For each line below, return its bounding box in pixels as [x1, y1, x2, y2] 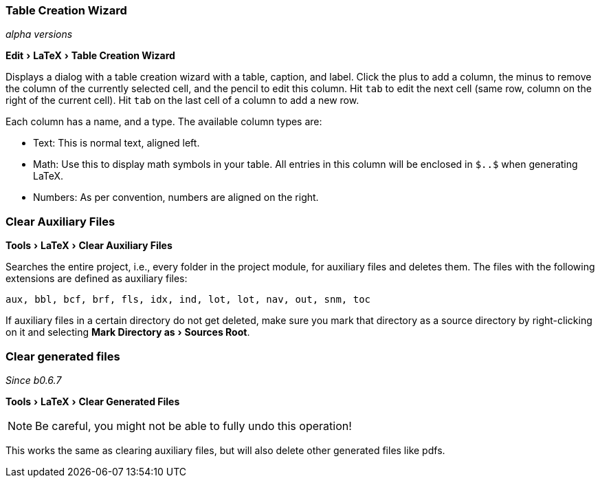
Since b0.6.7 [5, 374, 62, 386]
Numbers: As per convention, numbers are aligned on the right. [33, 191, 319, 204]
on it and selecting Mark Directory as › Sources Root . [5, 326, 250, 339]
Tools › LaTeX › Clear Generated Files [5, 395, 180, 407]
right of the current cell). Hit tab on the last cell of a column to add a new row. [5, 94, 359, 107]
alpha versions [5, 28, 73, 41]
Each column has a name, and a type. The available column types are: [5, 116, 322, 128]
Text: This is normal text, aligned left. [33, 137, 200, 149]
